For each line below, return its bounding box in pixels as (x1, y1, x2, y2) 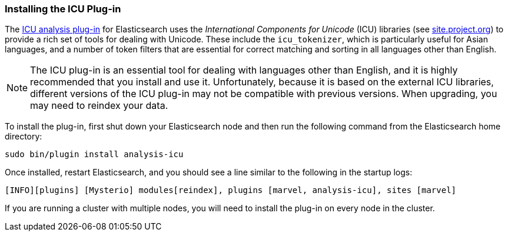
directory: (5, 131, 42, 142)
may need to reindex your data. (30, 99, 168, 112)
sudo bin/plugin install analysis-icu (5, 149, 184, 159)
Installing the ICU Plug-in (5, 3, 121, 15)
